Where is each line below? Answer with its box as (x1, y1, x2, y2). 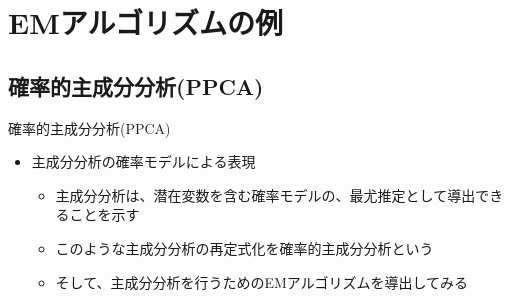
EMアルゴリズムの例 (8, 2, 283, 43)
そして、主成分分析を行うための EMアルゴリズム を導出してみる (55, 271, 469, 292)
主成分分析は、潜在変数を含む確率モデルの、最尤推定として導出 (55, 184, 476, 205)
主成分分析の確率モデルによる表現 (31, 151, 256, 172)
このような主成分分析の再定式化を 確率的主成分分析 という (55, 237, 434, 258)
